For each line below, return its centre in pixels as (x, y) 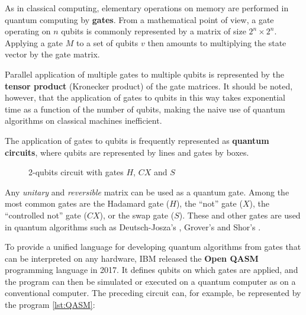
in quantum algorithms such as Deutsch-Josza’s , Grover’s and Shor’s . (133, 226)
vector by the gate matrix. (52, 54)
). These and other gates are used (240, 215)
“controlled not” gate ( (46, 215)
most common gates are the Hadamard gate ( (87, 203)
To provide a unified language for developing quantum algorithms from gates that (153, 247)
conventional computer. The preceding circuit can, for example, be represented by (153, 293)
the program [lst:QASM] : (50, 305)
